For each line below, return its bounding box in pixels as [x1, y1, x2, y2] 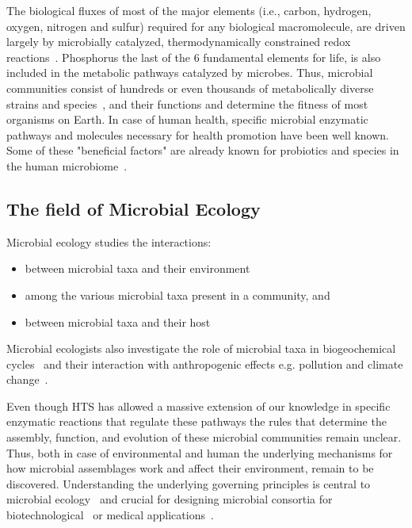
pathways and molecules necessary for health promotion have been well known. [6, 126, 390, 143]
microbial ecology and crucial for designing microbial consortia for [6, 491, 333, 507]
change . [6, 371, 48, 388]
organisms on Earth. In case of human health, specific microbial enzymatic [6, 111, 368, 128]
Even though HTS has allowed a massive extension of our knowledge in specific [6, 397, 391, 414]
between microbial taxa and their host [25, 313, 211, 330]
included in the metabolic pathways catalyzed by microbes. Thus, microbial [6, 64, 373, 81]
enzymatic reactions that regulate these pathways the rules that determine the [6, 413, 387, 430]
